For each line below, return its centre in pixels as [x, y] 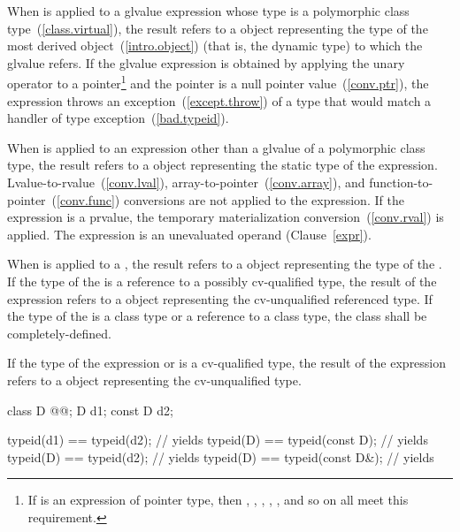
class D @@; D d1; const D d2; [90, 410]
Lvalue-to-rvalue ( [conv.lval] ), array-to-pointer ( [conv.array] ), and [186, 182]
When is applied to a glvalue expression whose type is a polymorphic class [208, 11]
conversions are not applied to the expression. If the [264, 199]
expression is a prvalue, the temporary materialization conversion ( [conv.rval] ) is [226, 217]
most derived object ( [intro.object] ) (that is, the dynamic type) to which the [215, 46]
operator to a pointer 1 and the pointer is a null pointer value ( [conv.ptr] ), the [218, 82]
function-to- [401, 182]
